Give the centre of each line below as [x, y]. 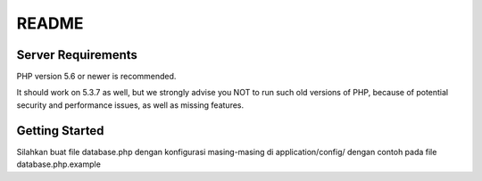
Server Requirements [77, 55]
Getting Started [60, 131]
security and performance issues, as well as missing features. [130, 105]
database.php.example [59, 164]
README [50, 23]
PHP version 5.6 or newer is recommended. [96, 77]
